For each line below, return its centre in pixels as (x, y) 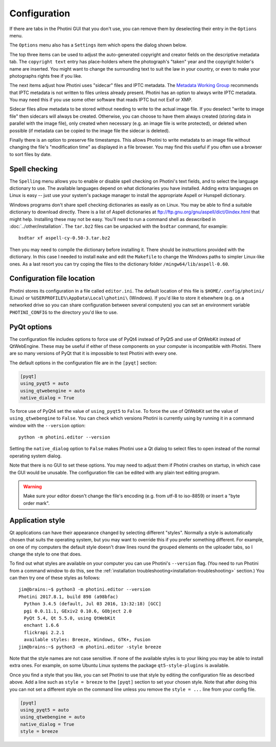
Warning (32, 487)
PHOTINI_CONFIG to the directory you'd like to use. (64, 312)
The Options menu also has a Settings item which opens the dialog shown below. (98, 45)
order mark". (37, 503)
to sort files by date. (31, 154)
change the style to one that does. (45, 554)
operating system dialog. (36, 456)
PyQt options (31, 327)
